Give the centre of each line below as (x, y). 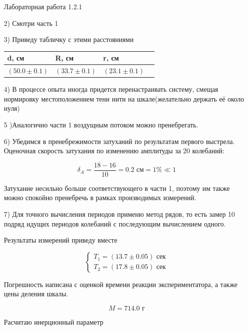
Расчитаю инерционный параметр (54, 322)
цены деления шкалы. (36, 294)
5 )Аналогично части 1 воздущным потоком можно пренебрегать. (101, 124)
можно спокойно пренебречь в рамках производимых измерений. (100, 197)
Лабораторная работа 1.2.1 (43, 6)
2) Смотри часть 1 (31, 23)
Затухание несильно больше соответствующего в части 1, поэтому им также (117, 188)
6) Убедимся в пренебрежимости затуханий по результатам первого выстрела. (119, 141)
